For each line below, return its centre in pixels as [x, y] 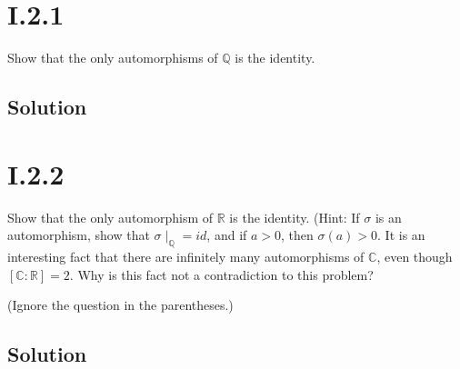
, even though [415, 257]
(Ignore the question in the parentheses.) [120, 305]
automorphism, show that [79, 235]
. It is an [401, 235]
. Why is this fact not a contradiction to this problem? [221, 274]
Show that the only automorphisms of [113, 58]
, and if [227, 235]
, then [297, 235]
